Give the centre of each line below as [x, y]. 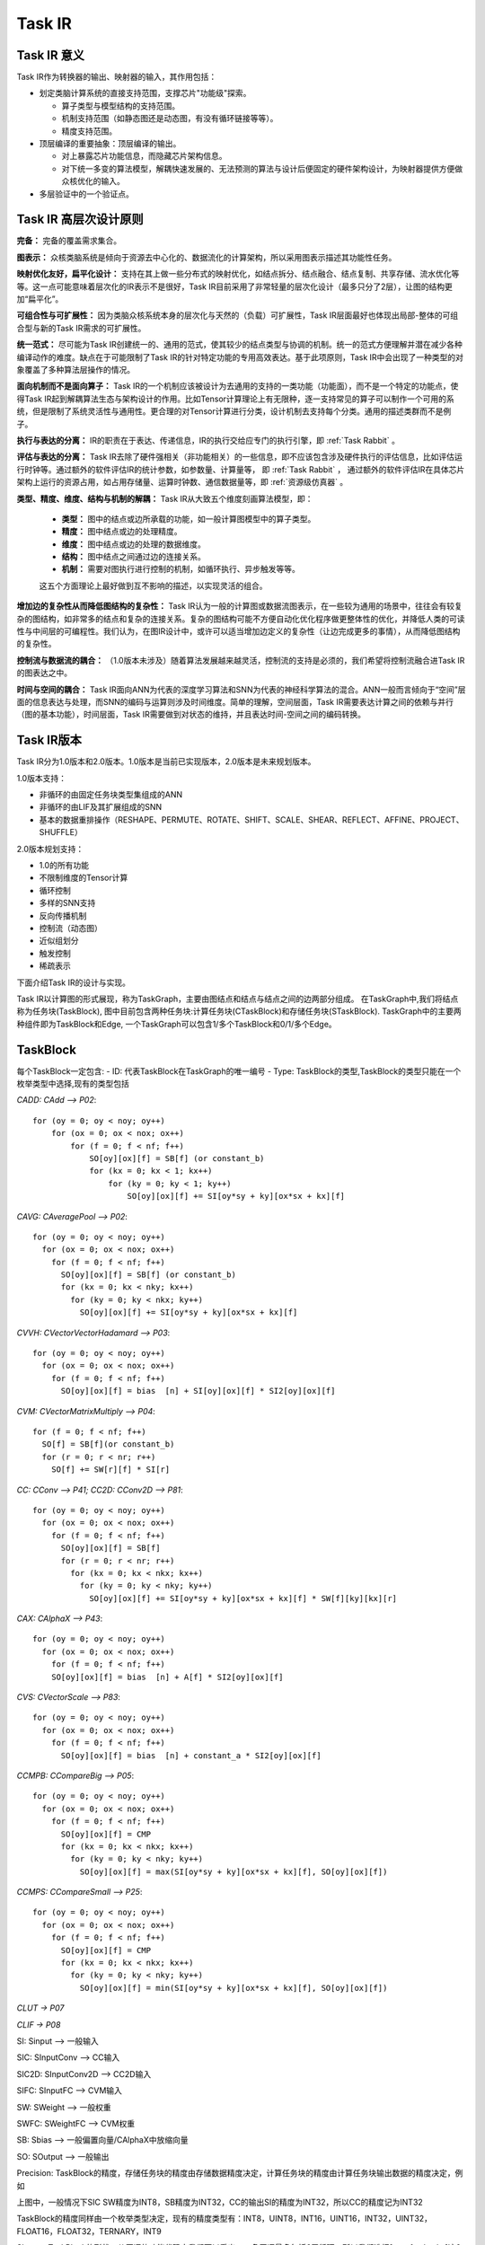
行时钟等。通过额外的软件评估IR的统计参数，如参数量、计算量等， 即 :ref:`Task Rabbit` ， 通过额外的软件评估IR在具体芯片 [241, 469]
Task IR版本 [49, 740]
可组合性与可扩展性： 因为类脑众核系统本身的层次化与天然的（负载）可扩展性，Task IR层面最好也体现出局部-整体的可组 [238, 315]
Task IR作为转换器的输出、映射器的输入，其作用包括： [117, 77]
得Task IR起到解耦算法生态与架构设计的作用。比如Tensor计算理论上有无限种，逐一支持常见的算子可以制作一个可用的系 [236, 399]
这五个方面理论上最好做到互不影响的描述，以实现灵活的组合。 [153, 585]
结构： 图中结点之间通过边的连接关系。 [133, 557]
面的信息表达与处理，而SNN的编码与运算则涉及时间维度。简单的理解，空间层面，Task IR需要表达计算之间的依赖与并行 [235, 701]
